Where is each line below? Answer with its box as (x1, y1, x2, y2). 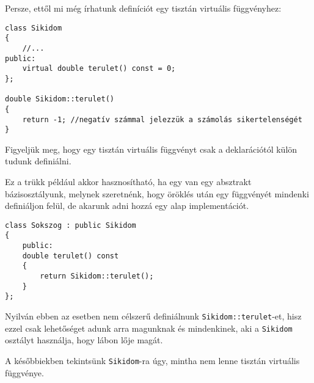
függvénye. (5, 366, 44, 379)
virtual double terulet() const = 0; (22, 64, 176, 73)
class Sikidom (5, 23, 62, 32)
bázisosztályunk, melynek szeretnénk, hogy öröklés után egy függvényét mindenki (5, 187, 309, 200)
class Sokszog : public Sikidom (5, 221, 136, 230)
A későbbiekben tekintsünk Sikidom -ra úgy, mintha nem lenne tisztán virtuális (5, 354, 300, 367)
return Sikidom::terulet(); (40, 272, 154, 281)
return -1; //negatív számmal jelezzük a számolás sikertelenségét (22, 115, 302, 124)
